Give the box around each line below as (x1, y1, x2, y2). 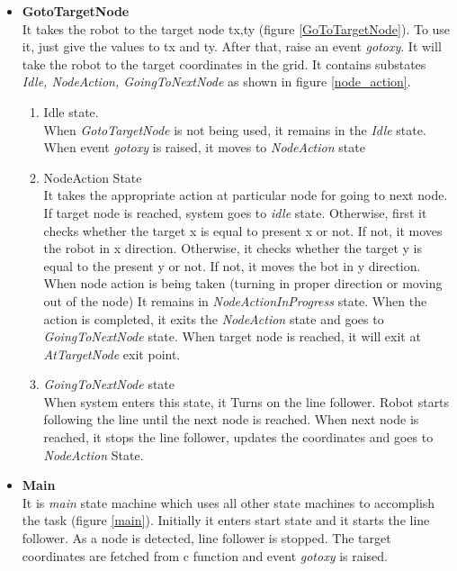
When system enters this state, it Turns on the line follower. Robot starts (43, 392, 450, 411)
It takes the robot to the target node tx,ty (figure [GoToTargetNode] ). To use (22, 19, 451, 38)
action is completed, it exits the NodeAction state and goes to (43, 309, 384, 328)
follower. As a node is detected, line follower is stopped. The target (22, 529, 391, 548)
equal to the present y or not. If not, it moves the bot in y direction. (43, 256, 421, 275)
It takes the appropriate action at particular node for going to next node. (43, 186, 448, 204)
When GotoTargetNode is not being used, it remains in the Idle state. (43, 120, 426, 139)
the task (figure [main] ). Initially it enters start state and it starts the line (22, 511, 430, 530)
